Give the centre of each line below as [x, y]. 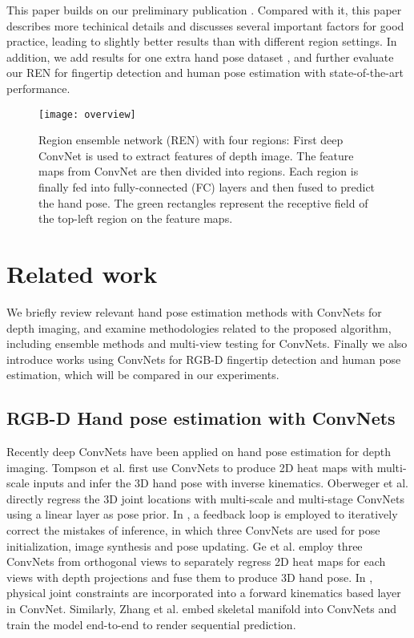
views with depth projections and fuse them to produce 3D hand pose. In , [190, 577]
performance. [38, 88]
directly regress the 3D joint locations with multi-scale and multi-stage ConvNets [205, 498]
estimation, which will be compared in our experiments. [143, 375]
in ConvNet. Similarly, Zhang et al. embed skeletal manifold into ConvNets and [202, 609]
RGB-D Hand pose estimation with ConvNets [201, 418]
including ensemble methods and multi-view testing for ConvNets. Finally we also [207, 343]
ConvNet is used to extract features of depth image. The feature [196, 155]
